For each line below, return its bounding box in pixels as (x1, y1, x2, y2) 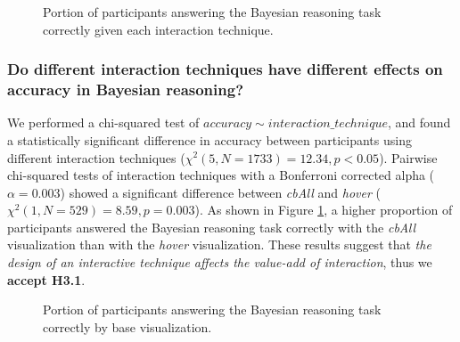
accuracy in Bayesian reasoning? (7, 78, 244, 101)
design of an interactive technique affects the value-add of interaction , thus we (7, 253, 432, 272)
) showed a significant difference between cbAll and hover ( (60, 183, 381, 201)
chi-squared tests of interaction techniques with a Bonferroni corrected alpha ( (7, 166, 435, 184)
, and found (387, 113, 451, 132)
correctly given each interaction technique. (43, 20, 274, 38)
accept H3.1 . (7, 270, 86, 289)
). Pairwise (379, 148, 438, 167)
